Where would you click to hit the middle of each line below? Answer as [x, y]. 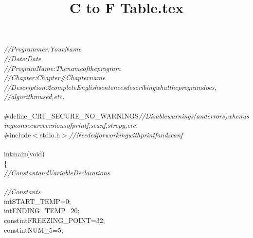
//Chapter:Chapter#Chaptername [55, 77]
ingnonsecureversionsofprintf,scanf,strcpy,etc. [71, 125]
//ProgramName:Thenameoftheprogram [62, 68]
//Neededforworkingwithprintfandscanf [126, 134]
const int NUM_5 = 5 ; [34, 229]
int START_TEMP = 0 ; [37, 201]
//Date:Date [23, 58]
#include [18, 134]
